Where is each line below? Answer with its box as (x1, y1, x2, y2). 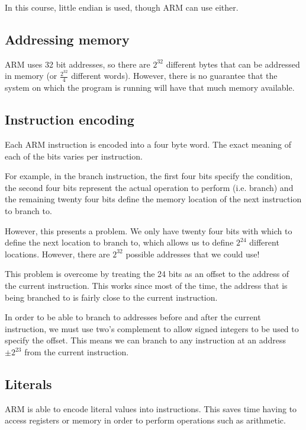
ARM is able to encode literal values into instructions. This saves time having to (5, 402, 297, 415)
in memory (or (5, 69, 57, 82)
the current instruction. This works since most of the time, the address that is (5, 279, 288, 292)
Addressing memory (5, 30, 130, 48)
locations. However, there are (5, 247, 110, 260)
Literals (5, 374, 52, 393)
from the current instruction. (24, 346, 129, 358)
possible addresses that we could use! (125, 247, 260, 260)
